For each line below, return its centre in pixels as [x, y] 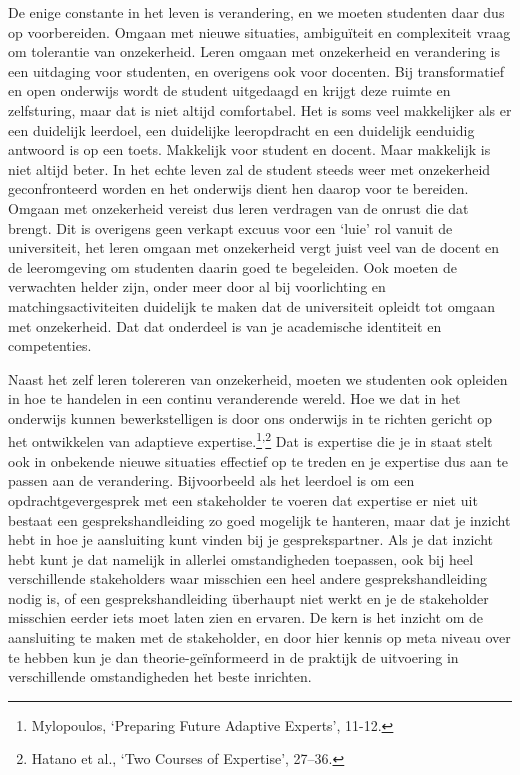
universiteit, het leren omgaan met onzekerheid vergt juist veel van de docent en [254, 247]
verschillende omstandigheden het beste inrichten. [160, 676]
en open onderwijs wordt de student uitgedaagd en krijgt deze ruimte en [229, 90]
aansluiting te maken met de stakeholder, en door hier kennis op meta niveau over [259, 637]
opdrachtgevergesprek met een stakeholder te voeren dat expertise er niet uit [243, 499]
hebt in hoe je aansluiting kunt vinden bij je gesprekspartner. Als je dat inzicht [251, 539]
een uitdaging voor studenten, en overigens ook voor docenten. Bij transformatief [256, 70]
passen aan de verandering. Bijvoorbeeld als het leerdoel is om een [211, 480]
